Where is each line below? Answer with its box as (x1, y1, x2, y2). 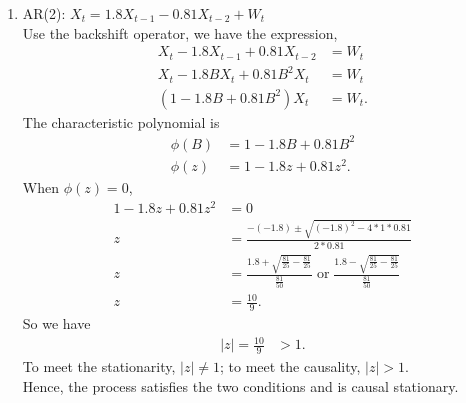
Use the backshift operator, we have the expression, (22, 22, 338, 43)
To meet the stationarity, (22, 356, 176, 377)
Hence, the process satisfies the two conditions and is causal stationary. (22, 375, 459, 396)
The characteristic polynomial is (22, 111, 220, 132)
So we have (22, 313, 91, 334)
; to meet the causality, (219, 356, 361, 377)
